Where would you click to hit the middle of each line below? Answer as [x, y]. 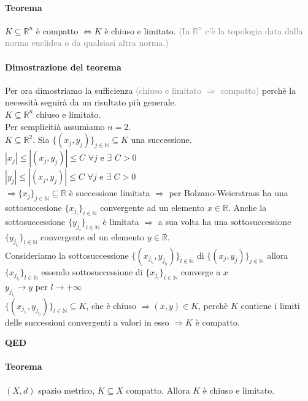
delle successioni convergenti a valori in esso [87, 322]
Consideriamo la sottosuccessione [67, 255]
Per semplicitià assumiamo [55, 126]
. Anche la [247, 207]
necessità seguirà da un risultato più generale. [91, 102]
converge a [201, 271]
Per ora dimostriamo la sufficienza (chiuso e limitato [103, 90]
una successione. [161, 139]
